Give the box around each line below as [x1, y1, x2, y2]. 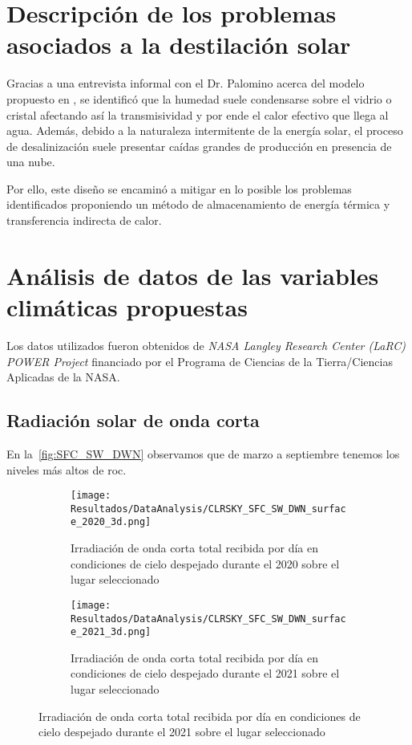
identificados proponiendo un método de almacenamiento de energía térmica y [6, 196, 390, 213]
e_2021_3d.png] [71, 626, 151, 638]
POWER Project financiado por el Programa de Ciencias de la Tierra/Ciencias [6, 352, 393, 369]
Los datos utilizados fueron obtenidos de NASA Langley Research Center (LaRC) [6, 336, 406, 353]
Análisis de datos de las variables [6, 259, 379, 291]
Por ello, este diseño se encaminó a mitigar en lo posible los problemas [6, 180, 352, 197]
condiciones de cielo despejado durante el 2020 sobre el [71, 555, 340, 572]
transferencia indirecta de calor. [6, 212, 162, 229]
